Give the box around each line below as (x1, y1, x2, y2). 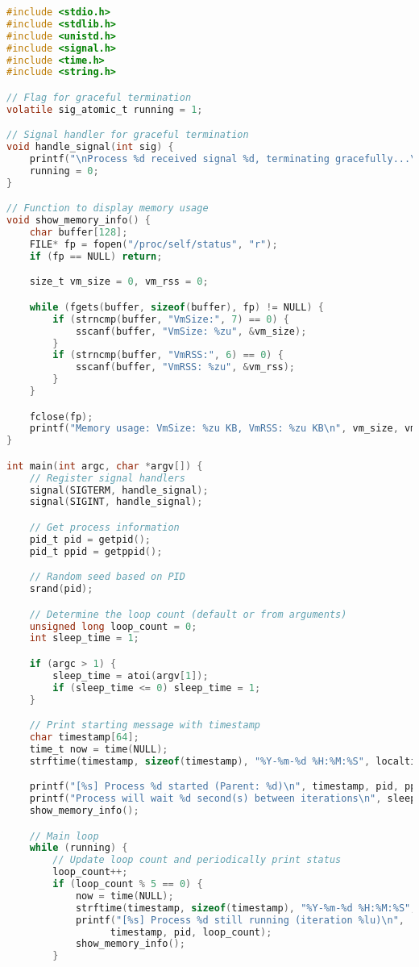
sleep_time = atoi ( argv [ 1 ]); (52, 669, 209, 681)
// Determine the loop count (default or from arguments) (29, 608, 347, 620)
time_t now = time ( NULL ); (29, 743, 168, 755)
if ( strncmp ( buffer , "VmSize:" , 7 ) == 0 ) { (52, 313, 290, 325)
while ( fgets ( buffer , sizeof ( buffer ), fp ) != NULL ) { (29, 301, 324, 313)
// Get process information (29, 522, 180, 533)
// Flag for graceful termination (6, 91, 192, 103)
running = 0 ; (29, 165, 99, 177)
